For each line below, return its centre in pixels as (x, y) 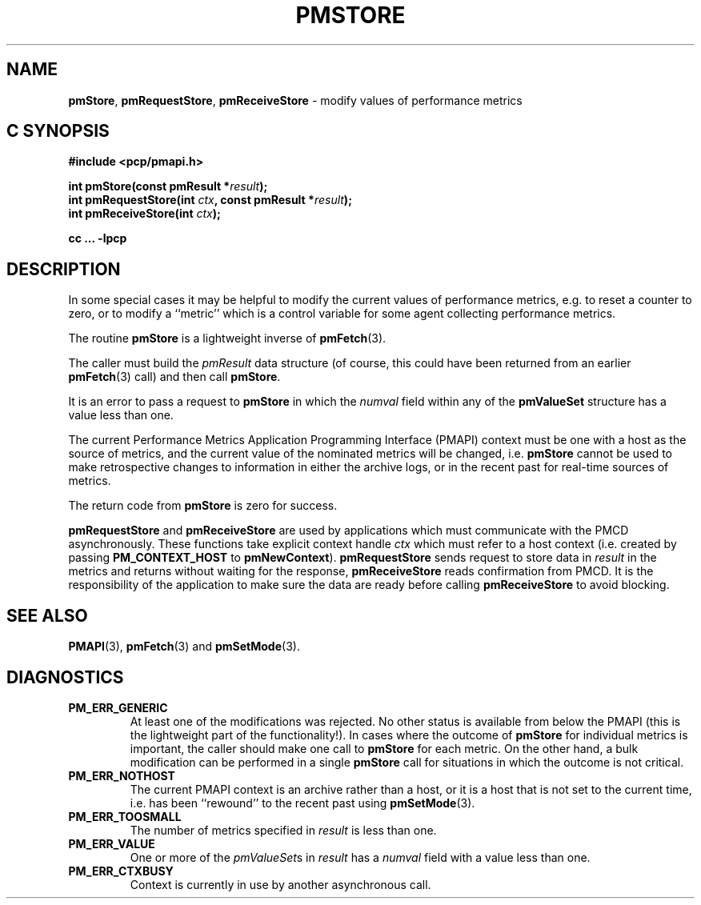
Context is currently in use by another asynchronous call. (280, 884)
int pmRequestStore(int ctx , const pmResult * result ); (210, 200)
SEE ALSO (47, 615)
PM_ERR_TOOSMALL (125, 816)
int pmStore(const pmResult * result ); (168, 186)
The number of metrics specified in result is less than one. (283, 830)
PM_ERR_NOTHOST (122, 775)
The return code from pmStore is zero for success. (203, 506)
